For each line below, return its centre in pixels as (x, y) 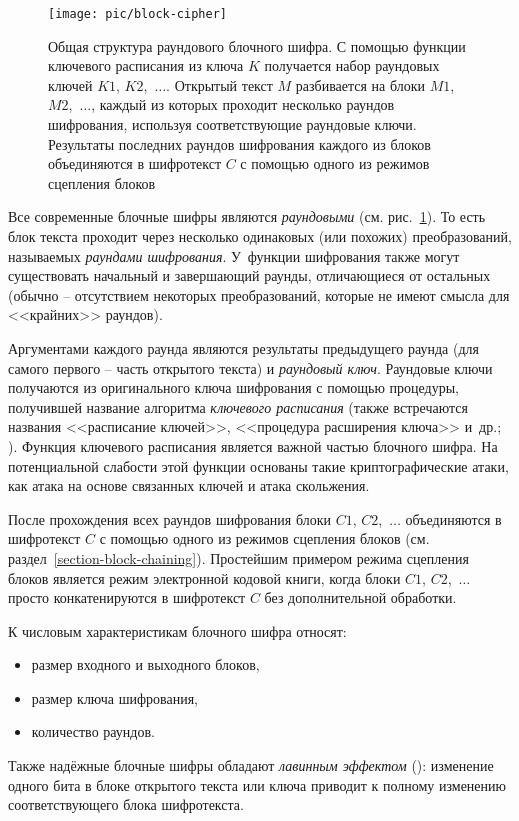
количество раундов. (93, 731)
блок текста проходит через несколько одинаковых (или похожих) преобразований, (260, 236)
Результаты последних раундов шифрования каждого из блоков (239, 143)
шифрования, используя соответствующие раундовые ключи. (232, 124)
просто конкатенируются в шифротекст (127, 597)
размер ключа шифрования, (115, 697)
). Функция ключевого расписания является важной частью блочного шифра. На (253, 445)
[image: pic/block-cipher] (137, 14)
